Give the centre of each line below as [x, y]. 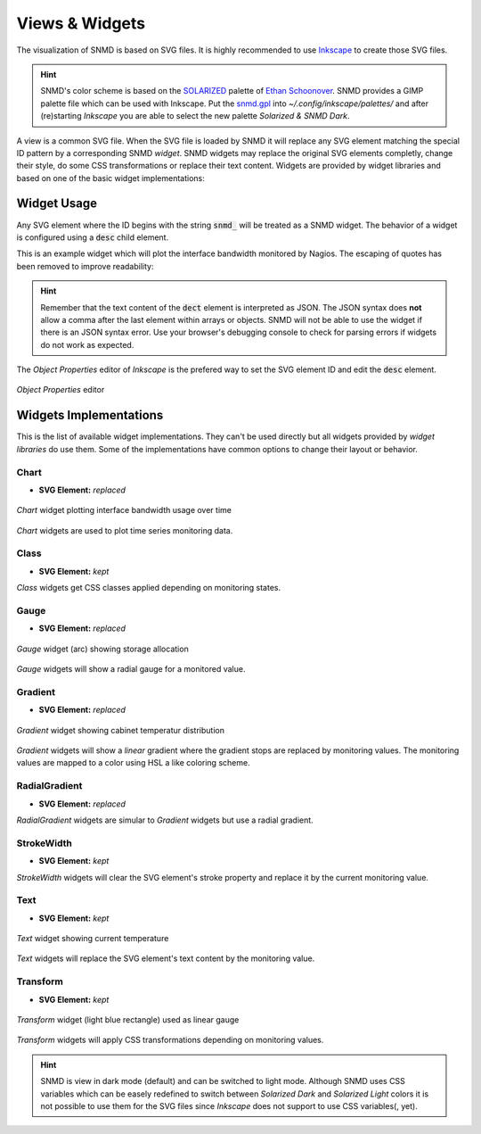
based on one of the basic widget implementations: [110, 178]
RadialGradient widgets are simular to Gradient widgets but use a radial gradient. [165, 820]
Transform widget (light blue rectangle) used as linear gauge [128, 1019]
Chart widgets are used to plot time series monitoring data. [125, 530]
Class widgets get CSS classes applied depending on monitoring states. [148, 588]
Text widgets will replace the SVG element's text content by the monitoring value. [166, 958]
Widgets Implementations [90, 415]
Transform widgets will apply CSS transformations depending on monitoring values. [170, 1040]
